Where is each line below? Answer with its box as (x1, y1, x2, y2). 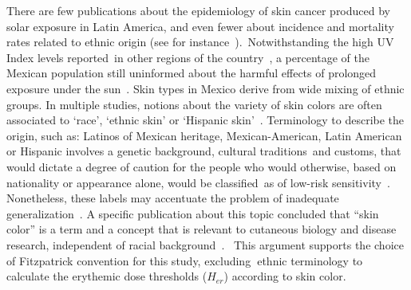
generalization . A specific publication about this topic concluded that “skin (6, 205, 379, 221)
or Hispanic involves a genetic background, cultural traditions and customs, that (6, 143, 401, 159)
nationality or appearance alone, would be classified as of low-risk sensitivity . (6, 174, 390, 190)
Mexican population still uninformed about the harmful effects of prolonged (6, 65, 377, 81)
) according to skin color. (223, 268, 346, 284)
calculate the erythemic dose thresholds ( (6, 268, 207, 284)
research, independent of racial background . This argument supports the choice (6, 236, 404, 253)
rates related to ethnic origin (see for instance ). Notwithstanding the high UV (6, 33, 394, 50)
